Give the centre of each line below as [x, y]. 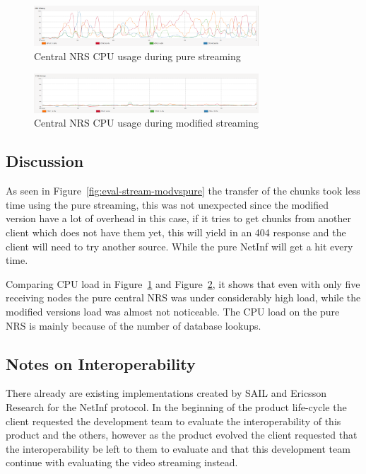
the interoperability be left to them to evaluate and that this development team [178, 448]
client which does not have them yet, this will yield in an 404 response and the [176, 232]
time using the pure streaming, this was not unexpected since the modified [167, 204]
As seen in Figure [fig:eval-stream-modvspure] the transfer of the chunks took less [183, 191]
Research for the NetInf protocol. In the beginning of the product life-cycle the [176, 406]
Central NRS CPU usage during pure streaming [137, 56]
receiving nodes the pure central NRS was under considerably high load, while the [183, 297]
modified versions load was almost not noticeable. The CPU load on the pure [173, 311]
